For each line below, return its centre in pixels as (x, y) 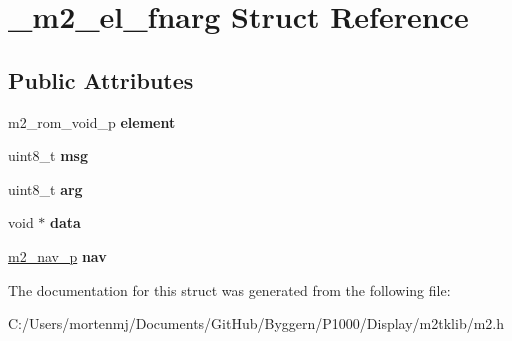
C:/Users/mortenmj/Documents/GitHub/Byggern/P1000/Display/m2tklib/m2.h (256, 323)
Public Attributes (101, 79)
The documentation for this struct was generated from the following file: (229, 289)
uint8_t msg (48, 155)
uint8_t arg (45, 188)
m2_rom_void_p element (92, 121)
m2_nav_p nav (57, 255)
